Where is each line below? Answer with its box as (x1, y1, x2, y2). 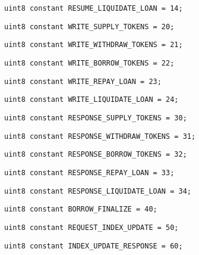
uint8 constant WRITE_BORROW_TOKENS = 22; (4, 58, 175, 67)
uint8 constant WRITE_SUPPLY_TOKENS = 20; (4, 22, 175, 31)
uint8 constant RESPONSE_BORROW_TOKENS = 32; (4, 150, 187, 159)
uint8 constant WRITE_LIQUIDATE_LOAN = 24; (4, 95, 179, 104)
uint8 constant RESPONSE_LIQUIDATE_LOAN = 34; (4, 186, 191, 195)
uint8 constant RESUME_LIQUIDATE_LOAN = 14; (4, 4, 183, 13)
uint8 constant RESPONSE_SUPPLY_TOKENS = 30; (4, 113, 187, 122)
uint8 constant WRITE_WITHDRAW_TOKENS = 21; (4, 41, 183, 49)
